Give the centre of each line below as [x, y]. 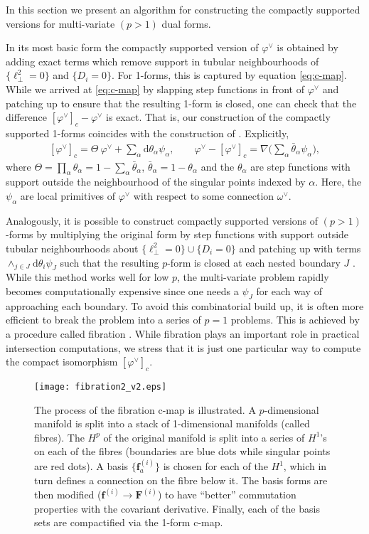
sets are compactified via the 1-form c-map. [129, 522]
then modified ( [68, 495]
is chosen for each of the [215, 466]
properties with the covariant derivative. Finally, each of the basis [177, 508]
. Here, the [338, 182]
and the [218, 166]
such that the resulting [109, 262]
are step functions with [300, 166]
